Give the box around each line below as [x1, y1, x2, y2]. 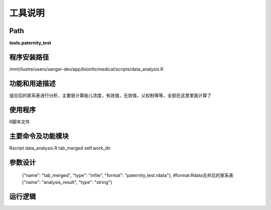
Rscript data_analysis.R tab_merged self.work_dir [9, 145, 111, 151]
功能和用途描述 [9, 79, 56, 88]
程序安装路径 [9, 53, 49, 61]
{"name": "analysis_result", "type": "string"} [22, 179, 112, 185]
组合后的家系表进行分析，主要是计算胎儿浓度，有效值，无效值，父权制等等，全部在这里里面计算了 [9, 92, 212, 98]
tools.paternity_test [9, 40, 51, 46]
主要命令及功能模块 [9, 132, 69, 140]
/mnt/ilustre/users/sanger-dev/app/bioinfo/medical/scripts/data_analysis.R [9, 66, 164, 72]
